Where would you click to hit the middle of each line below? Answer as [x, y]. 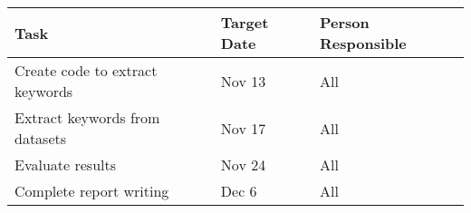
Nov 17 [243, 128]
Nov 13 [243, 81]
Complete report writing [92, 191]
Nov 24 [243, 165]
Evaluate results [66, 165]
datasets [41, 138]
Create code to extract [86, 70]
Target [245, 22]
